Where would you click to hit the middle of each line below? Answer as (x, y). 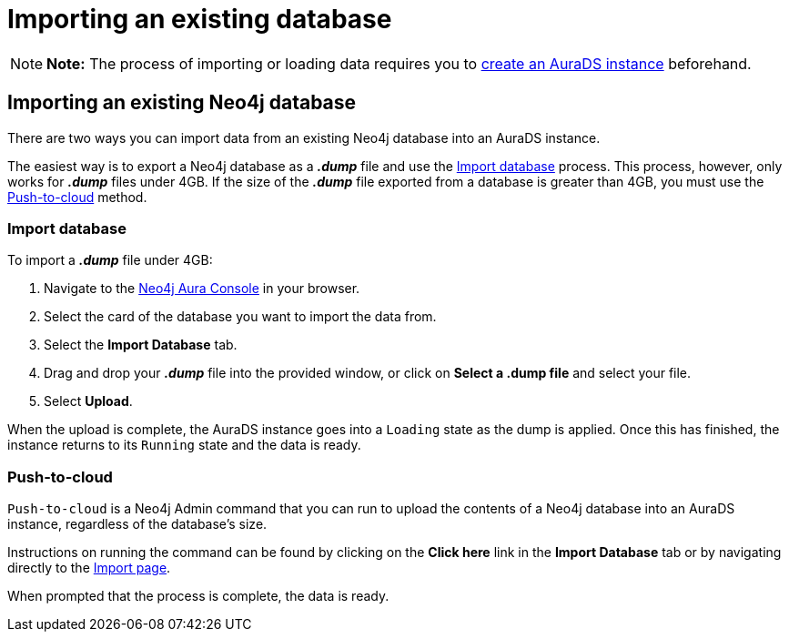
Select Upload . (88, 401)
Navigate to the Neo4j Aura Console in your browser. (202, 289)
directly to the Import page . (89, 568)
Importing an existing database (200, 19)
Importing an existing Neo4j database (182, 103)
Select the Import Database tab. (141, 345)
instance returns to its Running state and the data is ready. (184, 445)
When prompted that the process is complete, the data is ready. (198, 596)
